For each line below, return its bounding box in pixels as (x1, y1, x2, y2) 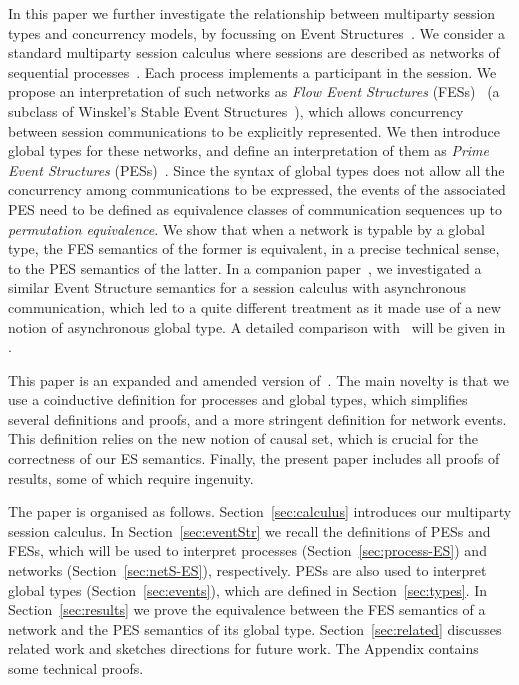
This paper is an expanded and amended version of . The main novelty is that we (8, 369, 509, 390)
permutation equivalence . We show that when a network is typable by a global (8, 218, 485, 239)
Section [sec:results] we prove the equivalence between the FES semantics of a (8, 599, 486, 620)
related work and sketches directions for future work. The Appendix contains (8, 638, 479, 659)
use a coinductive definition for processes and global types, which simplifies (8, 389, 468, 410)
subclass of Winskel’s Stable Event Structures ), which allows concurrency (8, 100, 464, 121)
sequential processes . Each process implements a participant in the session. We (8, 61, 497, 82)
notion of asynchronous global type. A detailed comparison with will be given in (8, 316, 506, 337)
